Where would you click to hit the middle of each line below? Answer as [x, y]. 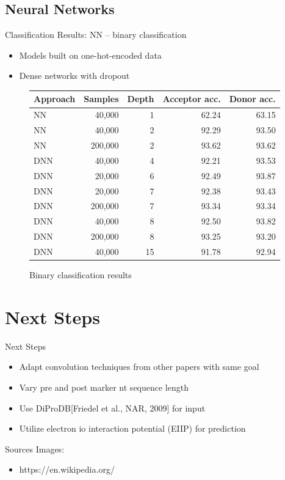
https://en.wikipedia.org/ [67, 469]
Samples [101, 99]
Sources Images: [35, 449]
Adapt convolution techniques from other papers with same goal [139, 367]
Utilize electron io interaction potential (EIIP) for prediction [132, 428]
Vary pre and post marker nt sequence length [104, 387]
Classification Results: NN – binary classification [96, 35]
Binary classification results [81, 275]
